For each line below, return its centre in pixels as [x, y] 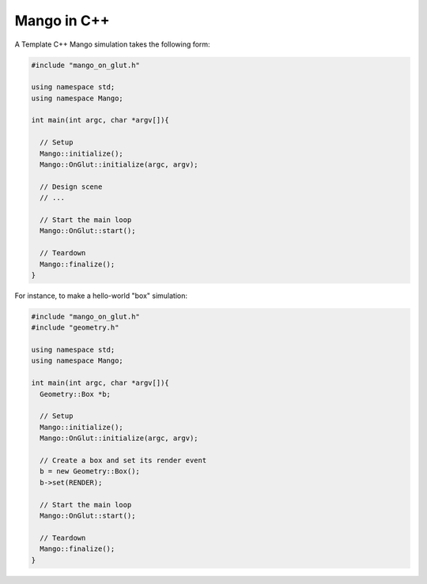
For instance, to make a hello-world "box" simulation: [101, 296]
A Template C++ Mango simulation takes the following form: [112, 44]
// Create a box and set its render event [123, 460]
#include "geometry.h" [75, 328]
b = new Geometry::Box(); [90, 471]
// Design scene [71, 187]
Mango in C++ [62, 21]
